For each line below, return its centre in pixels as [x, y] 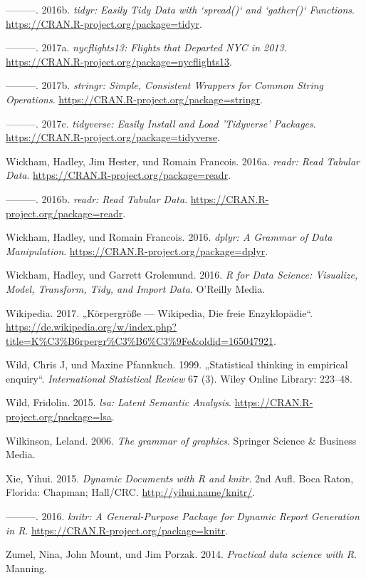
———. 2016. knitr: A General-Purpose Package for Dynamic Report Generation [183, 516]
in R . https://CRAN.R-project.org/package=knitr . [117, 530]
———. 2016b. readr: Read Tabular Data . [97, 198]
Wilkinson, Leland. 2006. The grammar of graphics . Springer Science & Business [181, 440]
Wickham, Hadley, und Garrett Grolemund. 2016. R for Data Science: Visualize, [182, 275]
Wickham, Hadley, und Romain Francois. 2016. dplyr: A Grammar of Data [169, 237]
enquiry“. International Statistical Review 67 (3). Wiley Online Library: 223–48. [179, 378]
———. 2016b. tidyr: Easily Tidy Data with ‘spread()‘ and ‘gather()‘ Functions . [180, 9]
